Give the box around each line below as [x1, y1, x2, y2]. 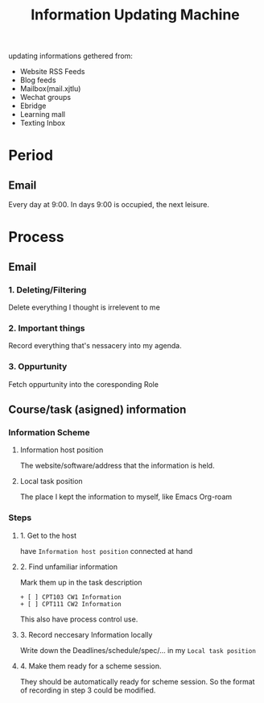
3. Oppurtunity [8, 361, 68, 372]
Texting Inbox [19, 119, 66, 128]
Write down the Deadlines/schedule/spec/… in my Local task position [19, 645, 256, 655]
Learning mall [19, 110, 66, 119]
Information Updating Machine [31, 6, 240, 24]
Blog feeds [19, 75, 56, 85]
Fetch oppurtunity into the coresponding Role [8, 379, 159, 389]
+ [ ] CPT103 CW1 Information [19, 593, 122, 601]
